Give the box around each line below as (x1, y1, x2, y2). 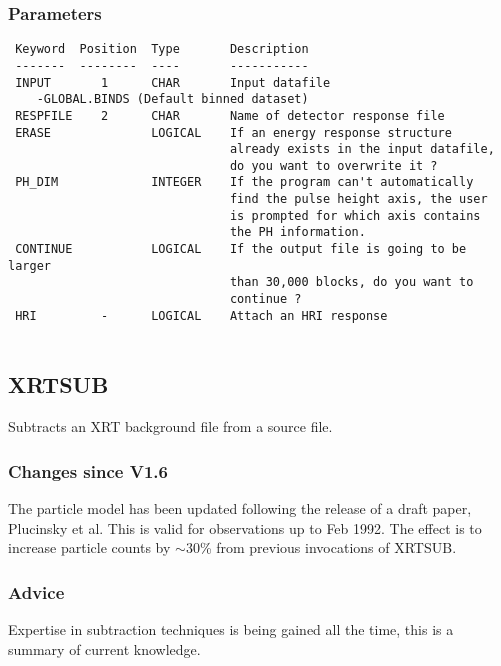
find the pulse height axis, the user (229, 192, 488, 207)
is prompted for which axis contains (229, 208, 481, 223)
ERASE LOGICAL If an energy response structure (15, 125, 452, 140)
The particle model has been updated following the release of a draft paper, (8, 498, 472, 519)
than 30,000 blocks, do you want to (229, 275, 474, 290)
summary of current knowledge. (8, 638, 201, 659)
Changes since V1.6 (8, 458, 168, 483)
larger (8, 258, 51, 273)
